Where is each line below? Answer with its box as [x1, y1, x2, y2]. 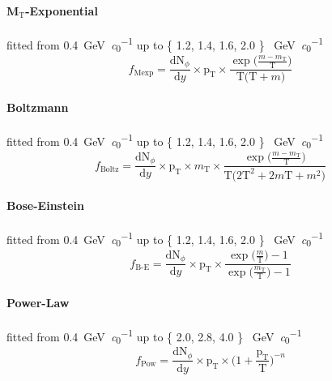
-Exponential [25, 2, 98, 19]
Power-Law [6, 294, 70, 311]
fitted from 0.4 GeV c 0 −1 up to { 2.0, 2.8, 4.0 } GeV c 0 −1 [6, 326, 302, 347]
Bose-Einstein [6, 197, 84, 214]
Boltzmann [6, 98, 69, 115]
